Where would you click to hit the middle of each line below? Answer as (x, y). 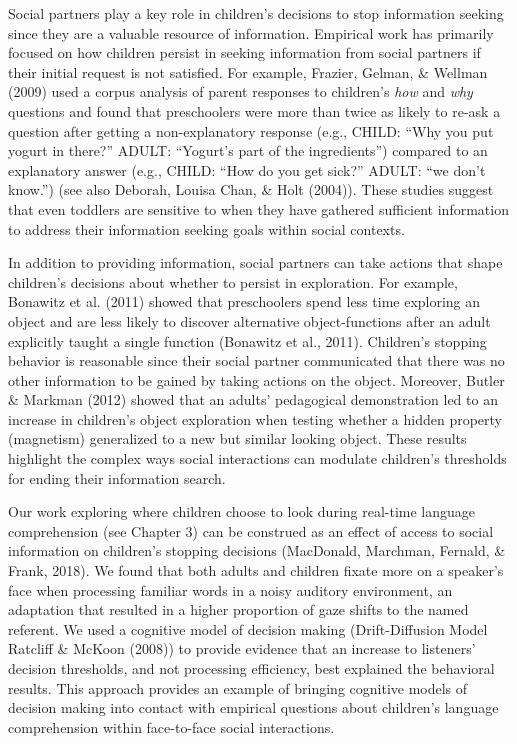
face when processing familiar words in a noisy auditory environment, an (230, 589)
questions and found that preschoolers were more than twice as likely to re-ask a (254, 110)
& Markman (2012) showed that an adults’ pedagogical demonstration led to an (253, 399)
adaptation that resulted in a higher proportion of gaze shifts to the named (238, 609)
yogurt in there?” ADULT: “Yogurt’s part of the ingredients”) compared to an (248, 150)
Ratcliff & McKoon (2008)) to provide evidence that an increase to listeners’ (242, 648)
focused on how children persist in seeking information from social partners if (244, 52)
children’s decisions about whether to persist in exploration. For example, (233, 281)
